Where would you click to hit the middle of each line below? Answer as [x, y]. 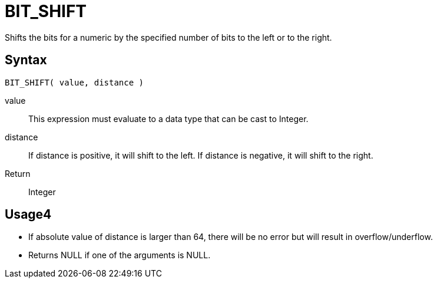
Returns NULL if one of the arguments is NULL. [120, 255]
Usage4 [28, 215]
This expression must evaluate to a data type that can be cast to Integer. [168, 119]
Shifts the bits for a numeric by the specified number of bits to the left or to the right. [168, 37]
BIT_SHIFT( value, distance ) [75, 82]
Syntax [26, 60]
